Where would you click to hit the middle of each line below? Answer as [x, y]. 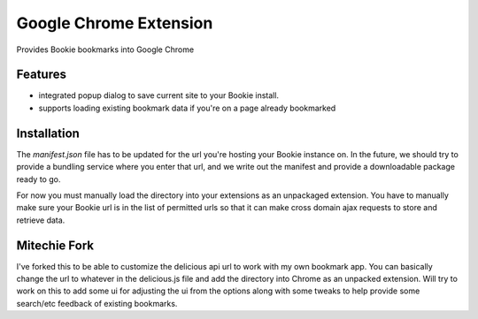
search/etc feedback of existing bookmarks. [97, 303]
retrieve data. [41, 220]
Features [41, 75]
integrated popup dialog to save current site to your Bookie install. [158, 95]
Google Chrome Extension [115, 23]
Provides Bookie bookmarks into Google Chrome [105, 49]
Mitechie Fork [55, 245]
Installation [48, 133]
